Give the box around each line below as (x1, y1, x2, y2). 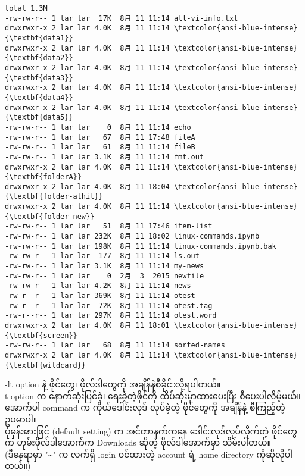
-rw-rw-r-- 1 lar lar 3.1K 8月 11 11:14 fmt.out (5, 152, 204, 161)
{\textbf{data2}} (5, 54, 73, 62)
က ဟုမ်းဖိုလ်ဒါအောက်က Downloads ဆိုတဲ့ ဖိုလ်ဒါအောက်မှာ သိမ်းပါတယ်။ (5, 436, 272, 449)
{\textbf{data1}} (5, 33, 73, 42)
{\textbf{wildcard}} (5, 361, 86, 369)
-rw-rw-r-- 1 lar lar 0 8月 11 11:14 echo (5, 123, 191, 131)
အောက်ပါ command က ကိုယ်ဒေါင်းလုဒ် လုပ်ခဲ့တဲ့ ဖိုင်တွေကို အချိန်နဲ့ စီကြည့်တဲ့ (5, 401, 285, 414)
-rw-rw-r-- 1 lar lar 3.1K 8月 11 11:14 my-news (5, 262, 204, 271)
